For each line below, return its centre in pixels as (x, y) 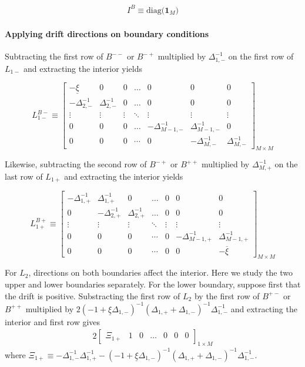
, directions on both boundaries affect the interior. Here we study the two (160, 272)
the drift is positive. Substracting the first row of (93, 295)
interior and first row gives (53, 321)
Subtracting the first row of (54, 56)
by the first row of (227, 295)
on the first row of (261, 56)
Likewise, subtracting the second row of (76, 164)
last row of (24, 176)
